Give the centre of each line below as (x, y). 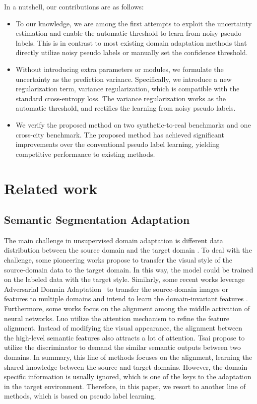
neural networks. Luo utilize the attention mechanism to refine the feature (117, 318)
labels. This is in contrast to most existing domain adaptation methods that (131, 42)
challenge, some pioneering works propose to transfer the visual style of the (118, 260)
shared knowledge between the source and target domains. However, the (113, 367)
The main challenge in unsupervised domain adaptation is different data (114, 240)
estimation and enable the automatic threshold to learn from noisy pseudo (128, 33)
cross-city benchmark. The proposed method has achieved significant (120, 134)
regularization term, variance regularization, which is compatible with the (128, 89)
